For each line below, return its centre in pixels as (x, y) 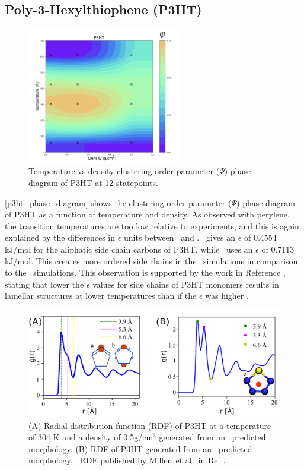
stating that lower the (44, 284)
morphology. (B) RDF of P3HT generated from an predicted (140, 448)
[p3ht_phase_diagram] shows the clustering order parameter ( (118, 202)
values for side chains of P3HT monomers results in (186, 284)
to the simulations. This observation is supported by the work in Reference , (145, 272)
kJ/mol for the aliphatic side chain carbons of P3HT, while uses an (129, 249)
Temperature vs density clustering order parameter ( (124, 171)
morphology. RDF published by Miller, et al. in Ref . (127, 460)
